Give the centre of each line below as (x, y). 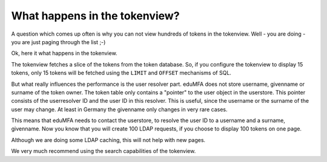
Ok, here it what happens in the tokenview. (64, 53)
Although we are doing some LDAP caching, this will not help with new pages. (108, 140)
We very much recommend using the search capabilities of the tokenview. (104, 151)
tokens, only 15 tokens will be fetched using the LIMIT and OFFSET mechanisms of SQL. (121, 73)
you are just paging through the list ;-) (58, 42)
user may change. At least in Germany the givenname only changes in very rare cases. (119, 109)
